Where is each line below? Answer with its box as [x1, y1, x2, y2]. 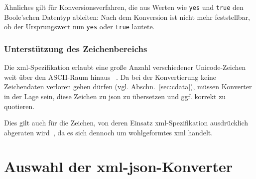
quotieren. [4, 101, 35, 111]
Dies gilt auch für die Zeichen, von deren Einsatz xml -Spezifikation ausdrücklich [4, 118, 248, 128]
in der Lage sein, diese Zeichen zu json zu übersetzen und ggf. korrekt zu [4, 91, 226, 101]
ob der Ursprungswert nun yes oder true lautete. [4, 21, 155, 32]
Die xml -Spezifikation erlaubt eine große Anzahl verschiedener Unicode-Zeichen [4, 62, 246, 72]
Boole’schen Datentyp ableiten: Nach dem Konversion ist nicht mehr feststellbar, [4, 11, 250, 22]
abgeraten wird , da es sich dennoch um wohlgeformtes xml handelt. [4, 127, 213, 137]
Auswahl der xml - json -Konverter [4, 156, 233, 177]
